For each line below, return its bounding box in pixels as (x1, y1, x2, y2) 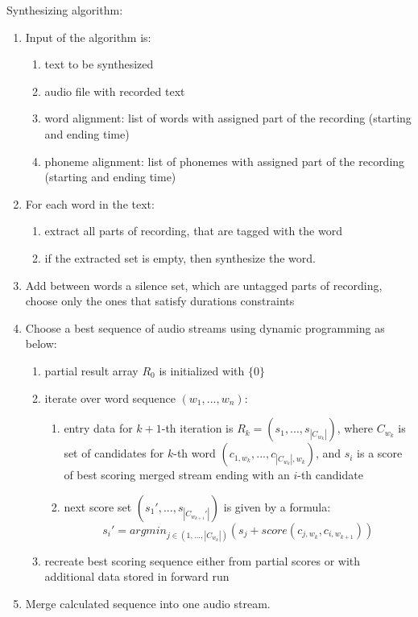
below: (25, 335, 57, 352)
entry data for (64, 420, 133, 437)
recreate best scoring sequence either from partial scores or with (44, 552, 361, 569)
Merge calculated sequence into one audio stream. (25, 595, 271, 612)
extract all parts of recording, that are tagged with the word (44, 222, 342, 239)
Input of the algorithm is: (25, 28, 151, 45)
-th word (173, 445, 216, 462)
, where (337, 420, 374, 437)
